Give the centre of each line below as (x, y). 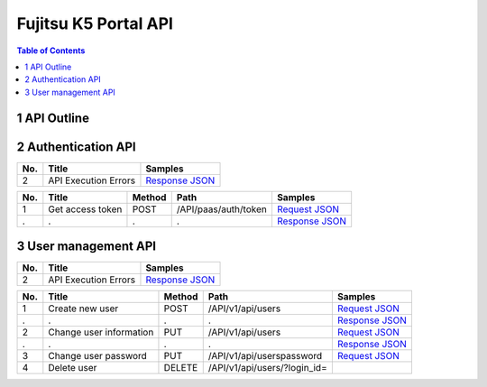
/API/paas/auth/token (222, 209)
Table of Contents (51, 51)
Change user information (101, 332)
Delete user (73, 368)
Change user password (98, 356)
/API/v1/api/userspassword (265, 356)
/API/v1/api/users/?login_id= (268, 368)
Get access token (85, 209)
